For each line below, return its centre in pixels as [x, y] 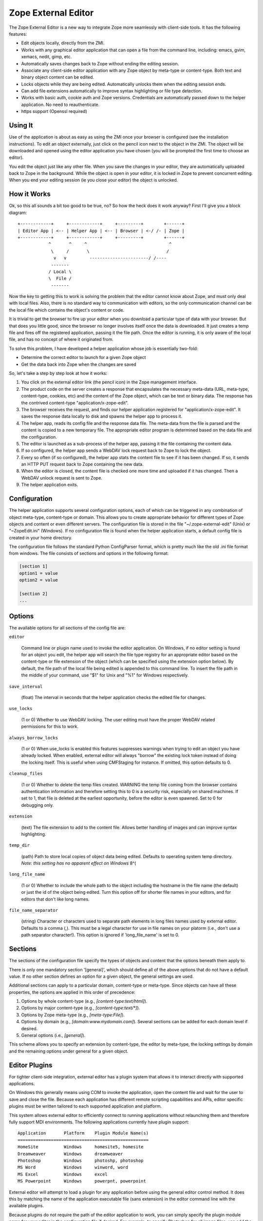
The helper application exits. [50, 485]
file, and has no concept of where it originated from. [61, 339]
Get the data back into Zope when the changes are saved [79, 364]
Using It [21, 125]
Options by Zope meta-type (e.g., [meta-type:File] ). [73, 1015]
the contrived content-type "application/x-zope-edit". [75, 402]
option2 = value [39, 580]
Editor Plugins [31, 1065]
